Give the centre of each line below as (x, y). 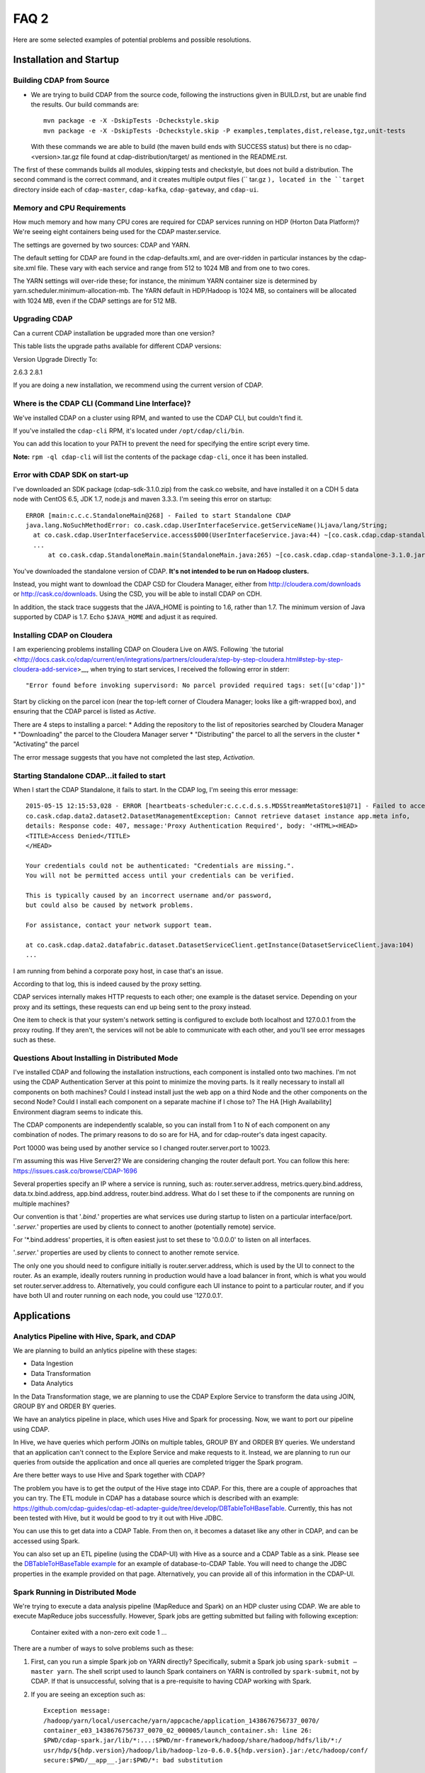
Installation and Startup (66, 60)
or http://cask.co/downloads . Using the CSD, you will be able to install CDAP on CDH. (137, 594)
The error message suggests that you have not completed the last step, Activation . (134, 757)
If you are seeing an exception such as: (88, 1694)
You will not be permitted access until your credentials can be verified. (160, 876)
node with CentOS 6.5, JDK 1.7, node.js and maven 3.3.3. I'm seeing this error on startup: (142, 499)
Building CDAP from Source (61, 80)
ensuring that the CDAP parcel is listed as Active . (84, 711)
